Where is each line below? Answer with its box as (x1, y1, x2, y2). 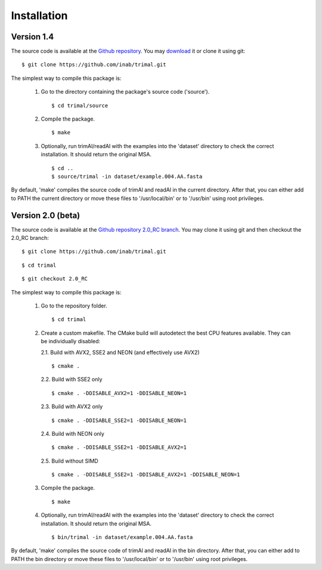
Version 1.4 (11, 32, 54, 42)
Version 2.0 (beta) (11, 210, 80, 220)
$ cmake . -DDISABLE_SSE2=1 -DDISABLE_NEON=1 (51, 417, 187, 424)
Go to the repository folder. (41, 302, 107, 309)
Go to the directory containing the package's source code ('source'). (41, 88, 210, 95)
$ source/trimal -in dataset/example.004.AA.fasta (51, 173, 203, 180)
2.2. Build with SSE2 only (41, 376, 103, 383)
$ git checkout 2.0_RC (21, 275, 88, 282)
